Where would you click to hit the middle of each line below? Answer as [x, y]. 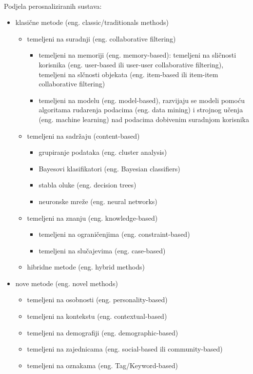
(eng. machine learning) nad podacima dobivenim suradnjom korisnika [144, 119]
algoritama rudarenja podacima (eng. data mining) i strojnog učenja [141, 110]
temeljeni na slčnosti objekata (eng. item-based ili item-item [128, 74]
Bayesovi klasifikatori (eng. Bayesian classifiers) [109, 168]
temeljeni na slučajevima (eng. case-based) [102, 250]
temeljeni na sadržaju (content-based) [83, 135]
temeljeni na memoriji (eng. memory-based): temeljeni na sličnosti [137, 55]
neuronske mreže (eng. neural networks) [98, 201]
